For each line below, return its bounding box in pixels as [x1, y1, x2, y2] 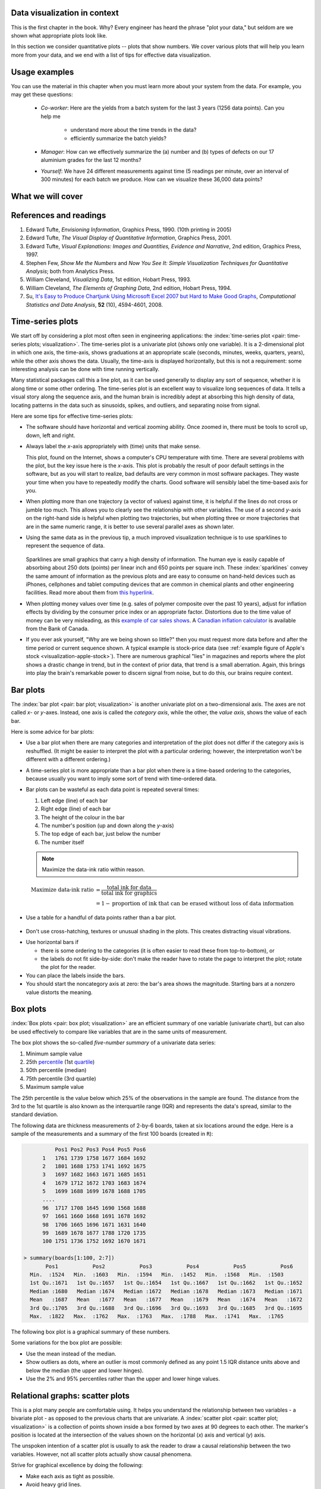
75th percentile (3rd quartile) [26, 1075, 96, 1082]
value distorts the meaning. [26, 989, 93, 996]
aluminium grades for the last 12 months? [40, 157, 142, 164]
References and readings [11, 210, 106, 220]
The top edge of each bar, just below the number [40, 830, 161, 837]
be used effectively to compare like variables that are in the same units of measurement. [11, 1028, 228, 1035]
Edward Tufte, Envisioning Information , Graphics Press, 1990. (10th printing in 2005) [26, 226, 232, 233]
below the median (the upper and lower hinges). [26, 1367, 144, 1374]
